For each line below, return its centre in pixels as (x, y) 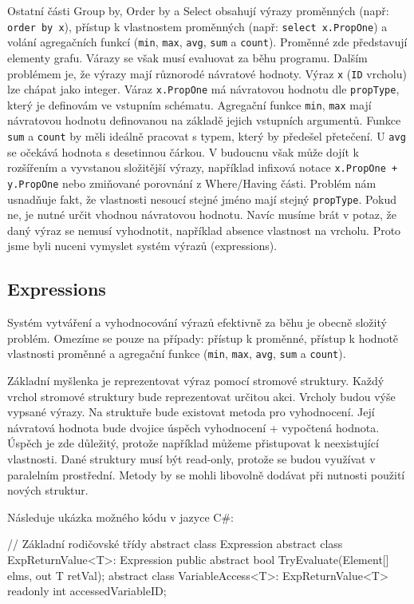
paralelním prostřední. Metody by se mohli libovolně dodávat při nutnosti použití (206, 474)
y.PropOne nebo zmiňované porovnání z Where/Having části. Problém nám (192, 183)
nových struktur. (48, 490)
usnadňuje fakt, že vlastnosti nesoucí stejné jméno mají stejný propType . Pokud (202, 199)
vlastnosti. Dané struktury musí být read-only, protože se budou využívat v (191, 459)
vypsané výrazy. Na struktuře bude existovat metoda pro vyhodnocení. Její (191, 412)
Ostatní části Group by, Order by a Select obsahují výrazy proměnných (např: (198, 10)
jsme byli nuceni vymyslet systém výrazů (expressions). (142, 246)
